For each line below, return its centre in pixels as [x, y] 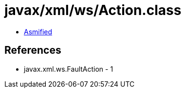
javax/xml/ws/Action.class [93, 10]
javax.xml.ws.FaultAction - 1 [69, 69]
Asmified [38, 31]
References [33, 50]
